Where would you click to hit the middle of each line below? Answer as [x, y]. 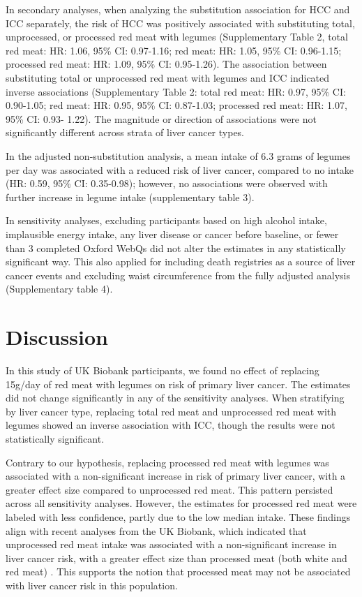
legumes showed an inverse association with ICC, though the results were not [171, 425]
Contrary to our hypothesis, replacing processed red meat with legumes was [167, 462]
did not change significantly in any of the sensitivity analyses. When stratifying [175, 398]
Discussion [57, 337]
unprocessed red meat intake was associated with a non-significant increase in [171, 544]
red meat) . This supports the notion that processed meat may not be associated [178, 572]
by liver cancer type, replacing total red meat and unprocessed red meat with [171, 411]
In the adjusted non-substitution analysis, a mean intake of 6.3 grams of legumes [178, 155]
